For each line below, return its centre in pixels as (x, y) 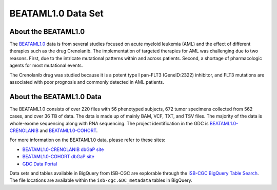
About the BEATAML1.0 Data (56, 97)
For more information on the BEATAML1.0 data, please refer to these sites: (87, 140)
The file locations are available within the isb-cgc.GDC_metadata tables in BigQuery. (101, 180)
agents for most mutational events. (46, 65)
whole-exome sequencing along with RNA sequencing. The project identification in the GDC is (109, 123)
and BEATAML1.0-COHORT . (68, 130)
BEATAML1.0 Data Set (56, 13)
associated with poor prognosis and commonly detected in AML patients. (87, 82)
